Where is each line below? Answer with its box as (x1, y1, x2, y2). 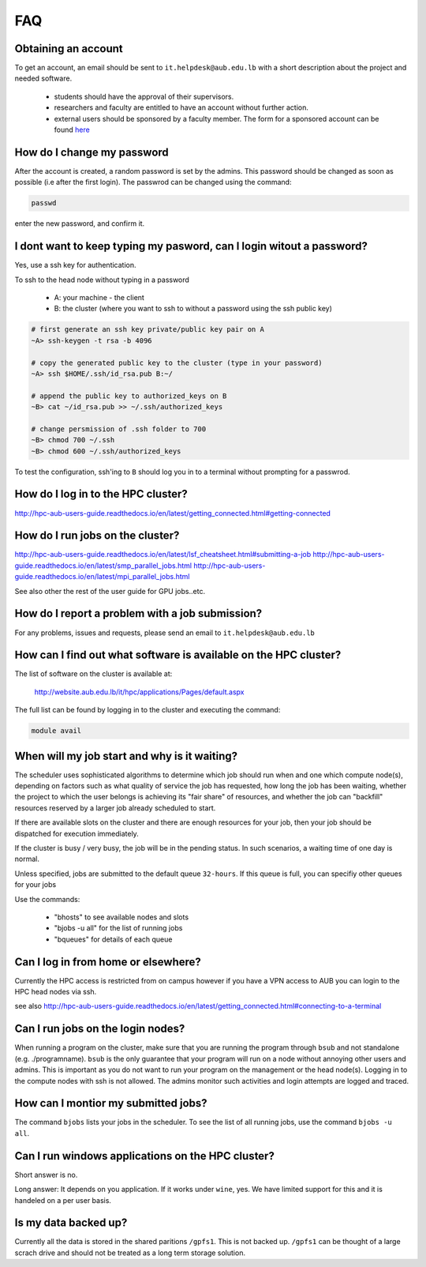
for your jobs (14, 880, 57, 889)
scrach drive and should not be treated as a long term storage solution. (14, 1248, 246, 1258)
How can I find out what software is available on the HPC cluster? (14, 649, 342, 662)
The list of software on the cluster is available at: (14, 669, 173, 679)
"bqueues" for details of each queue (54, 934, 173, 944)
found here (54, 125, 90, 134)
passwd (31, 198, 57, 208)
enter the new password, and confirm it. (14, 219, 145, 228)
